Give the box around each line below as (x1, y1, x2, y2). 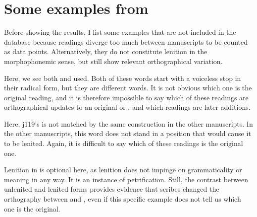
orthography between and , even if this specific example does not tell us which (4, 194, 241, 204)
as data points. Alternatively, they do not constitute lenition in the (4, 46, 207, 57)
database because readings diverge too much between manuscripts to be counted (4, 36, 248, 47)
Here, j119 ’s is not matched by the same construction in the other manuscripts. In (4, 118, 253, 129)
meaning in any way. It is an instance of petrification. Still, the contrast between (4, 174, 249, 184)
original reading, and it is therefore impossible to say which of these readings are (4, 92, 249, 102)
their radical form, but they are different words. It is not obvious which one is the (4, 82, 252, 93)
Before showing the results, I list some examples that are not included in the (4, 27, 236, 37)
